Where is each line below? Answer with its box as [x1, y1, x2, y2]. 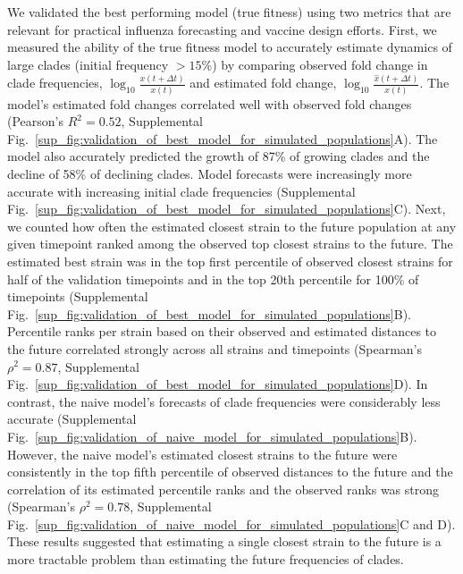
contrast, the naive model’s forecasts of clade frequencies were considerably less [7, 392, 441, 410]
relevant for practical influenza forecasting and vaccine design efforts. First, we [7, 20, 437, 38]
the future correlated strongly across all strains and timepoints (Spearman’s [7, 339, 423, 358]
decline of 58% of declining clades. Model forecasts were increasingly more [7, 165, 412, 182]
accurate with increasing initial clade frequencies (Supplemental [7, 181, 356, 200]
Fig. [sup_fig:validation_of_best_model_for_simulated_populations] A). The [7, 129, 438, 148]
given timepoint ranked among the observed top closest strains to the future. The [7, 234, 453, 253]
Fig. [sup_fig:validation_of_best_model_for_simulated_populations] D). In [7, 375, 428, 393]
